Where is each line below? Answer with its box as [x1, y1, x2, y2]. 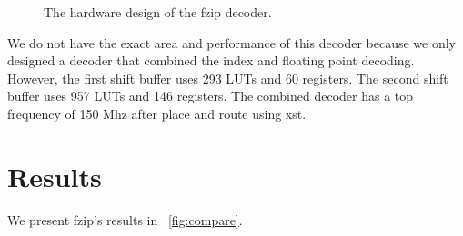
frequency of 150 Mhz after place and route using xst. [7, 103, 307, 123]
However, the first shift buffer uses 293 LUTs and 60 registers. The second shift [7, 68, 448, 87]
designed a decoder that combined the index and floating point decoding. [7, 51, 415, 70]
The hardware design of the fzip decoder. [44, 3, 272, 21]
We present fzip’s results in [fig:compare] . [7, 210, 243, 229]
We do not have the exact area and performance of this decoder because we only [7, 33, 456, 52]
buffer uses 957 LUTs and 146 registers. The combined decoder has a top [7, 86, 414, 105]
